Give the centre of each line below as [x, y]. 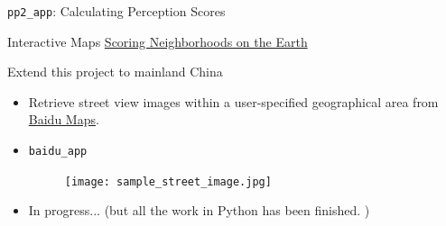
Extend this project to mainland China [115, 72]
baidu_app [58, 152]
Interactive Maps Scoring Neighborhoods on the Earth [158, 41]
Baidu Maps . [64, 119]
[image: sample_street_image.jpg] [168, 181]
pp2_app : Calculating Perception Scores [116, 11]
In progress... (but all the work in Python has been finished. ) [199, 210]
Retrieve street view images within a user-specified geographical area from [233, 101]
